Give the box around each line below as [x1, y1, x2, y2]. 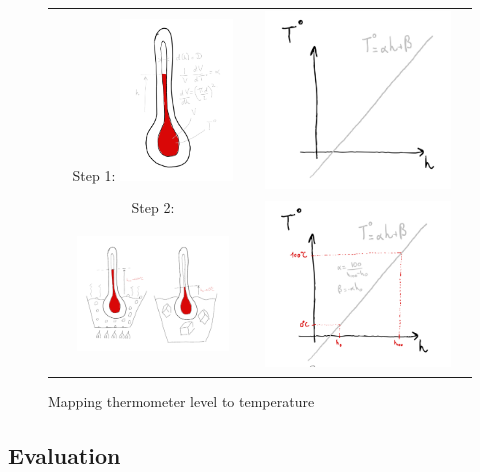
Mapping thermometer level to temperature [48, 391, 315, 412]
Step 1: [72, 164, 116, 185]
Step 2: [131, 197, 175, 218]
